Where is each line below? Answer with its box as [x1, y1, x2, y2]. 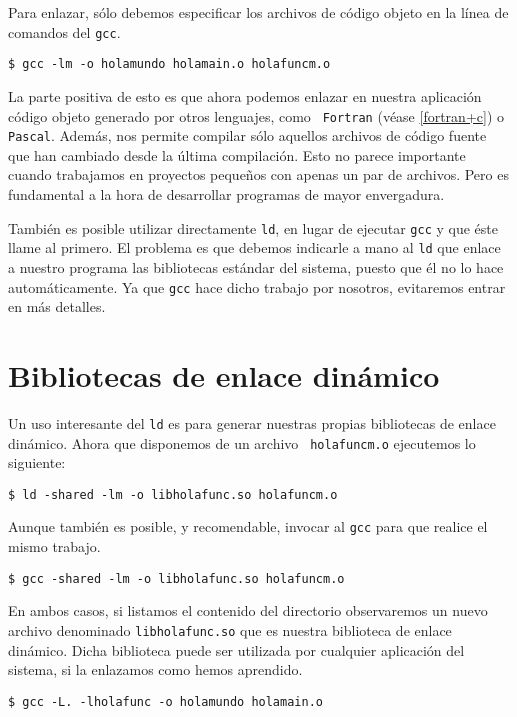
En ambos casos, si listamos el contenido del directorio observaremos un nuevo [8, 600, 488, 621]
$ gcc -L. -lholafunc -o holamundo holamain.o [8, 694, 323, 709]
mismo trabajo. [8, 536, 101, 557]
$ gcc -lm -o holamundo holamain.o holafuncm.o [8, 57, 331, 72]
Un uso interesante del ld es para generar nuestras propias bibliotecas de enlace [8, 412, 496, 433]
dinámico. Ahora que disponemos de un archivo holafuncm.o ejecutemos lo [8, 432, 476, 453]
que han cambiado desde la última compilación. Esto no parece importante [8, 144, 466, 165]
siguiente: [8, 452, 66, 473]
